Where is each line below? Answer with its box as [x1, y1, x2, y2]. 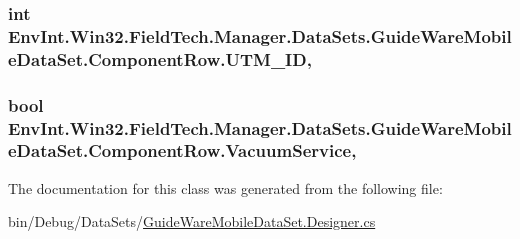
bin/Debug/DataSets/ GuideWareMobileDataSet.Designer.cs [8, 211, 376, 232]
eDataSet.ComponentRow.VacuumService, [8, 138, 357, 163]
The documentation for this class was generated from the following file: [8, 177, 443, 198]
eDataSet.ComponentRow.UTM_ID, [8, 46, 312, 71]
